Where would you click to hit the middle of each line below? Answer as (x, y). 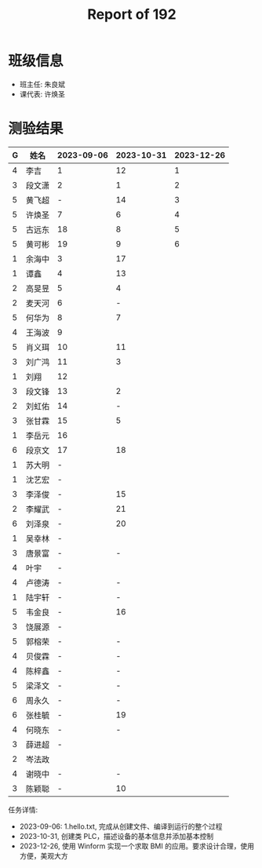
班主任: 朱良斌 (42, 84)
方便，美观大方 (44, 855)
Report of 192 (132, 15)
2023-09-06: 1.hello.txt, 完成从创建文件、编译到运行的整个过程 (121, 826)
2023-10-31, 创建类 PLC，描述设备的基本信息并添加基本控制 (116, 836)
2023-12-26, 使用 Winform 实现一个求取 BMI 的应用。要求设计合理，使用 (137, 846)
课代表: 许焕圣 (42, 94)
